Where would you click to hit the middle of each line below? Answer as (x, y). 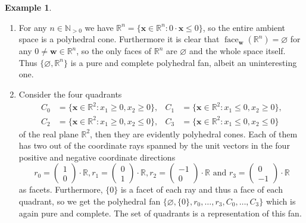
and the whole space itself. (237, 51)
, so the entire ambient (244, 27)
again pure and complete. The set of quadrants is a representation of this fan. (160, 213)
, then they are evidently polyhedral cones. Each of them (194, 134)
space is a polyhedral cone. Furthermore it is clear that (119, 39)
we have (99, 27)
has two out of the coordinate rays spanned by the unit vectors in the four (154, 145)
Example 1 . (28, 7)
